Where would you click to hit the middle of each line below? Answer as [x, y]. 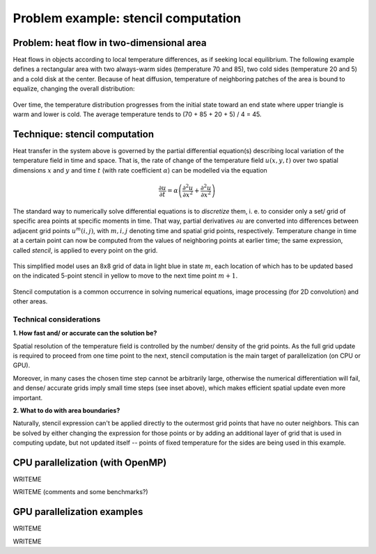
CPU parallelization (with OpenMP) [90, 462]
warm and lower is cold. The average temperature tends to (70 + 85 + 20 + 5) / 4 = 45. [137, 114]
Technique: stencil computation [84, 134]
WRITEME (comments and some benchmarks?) [81, 492]
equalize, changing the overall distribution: [74, 89]
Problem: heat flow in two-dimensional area [110, 43]
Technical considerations [57, 319]
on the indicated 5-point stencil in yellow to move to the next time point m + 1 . [125, 276]
